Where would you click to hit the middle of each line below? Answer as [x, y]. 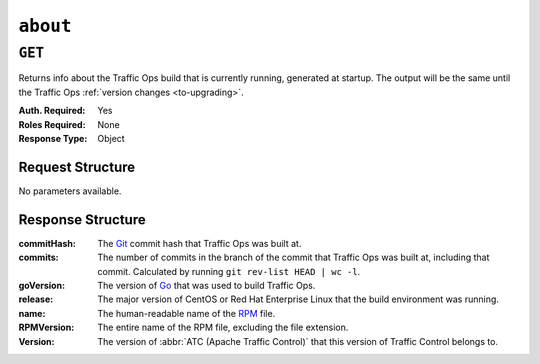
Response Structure [82, 219]
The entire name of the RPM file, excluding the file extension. [223, 327]
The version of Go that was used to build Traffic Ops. [206, 285]
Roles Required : [52, 124]
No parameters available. [70, 191]
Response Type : [53, 138]
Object [111, 138]
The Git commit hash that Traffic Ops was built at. [199, 243]
